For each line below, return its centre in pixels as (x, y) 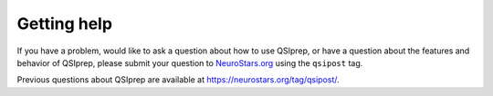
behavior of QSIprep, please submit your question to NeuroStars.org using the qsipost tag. (190, 62)
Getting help (65, 24)
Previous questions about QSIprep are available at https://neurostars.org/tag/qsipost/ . (178, 80)
